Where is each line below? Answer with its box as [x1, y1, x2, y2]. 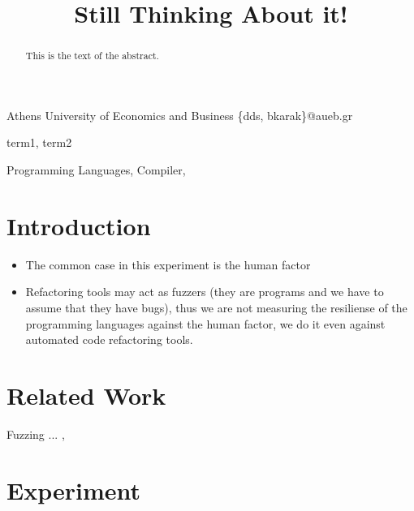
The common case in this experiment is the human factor [25, 255, 311, 273]
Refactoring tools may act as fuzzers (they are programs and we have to [25, 283, 384, 300]
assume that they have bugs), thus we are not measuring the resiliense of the [25, 298, 408, 316]
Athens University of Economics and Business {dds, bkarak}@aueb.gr [6, 106, 353, 123]
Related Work [6, 378, 166, 411]
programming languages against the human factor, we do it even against [25, 315, 386, 332]
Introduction [6, 208, 151, 242]
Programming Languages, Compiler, [6, 161, 186, 178]
